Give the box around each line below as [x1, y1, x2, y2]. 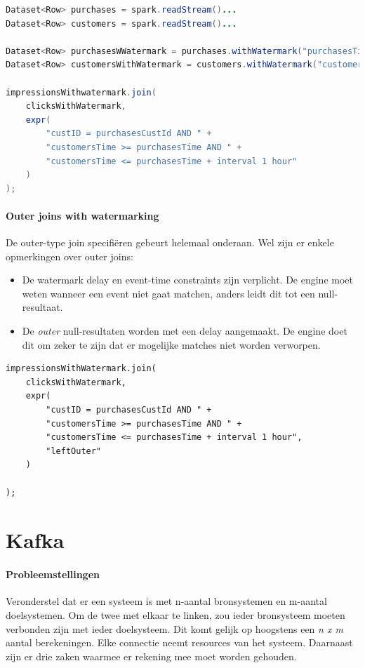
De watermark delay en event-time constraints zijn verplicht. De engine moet [22, 272, 353, 287]
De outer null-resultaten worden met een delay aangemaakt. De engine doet [22, 323, 347, 338]
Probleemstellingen [6, 567, 100, 582]
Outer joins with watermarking [6, 208, 159, 222]
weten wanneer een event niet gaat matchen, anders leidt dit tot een [22, 286, 315, 300]
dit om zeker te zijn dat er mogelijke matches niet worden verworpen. [22, 337, 321, 352]
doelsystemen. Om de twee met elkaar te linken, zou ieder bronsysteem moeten [6, 607, 345, 622]
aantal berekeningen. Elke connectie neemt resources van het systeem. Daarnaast [6, 635, 353, 650]
